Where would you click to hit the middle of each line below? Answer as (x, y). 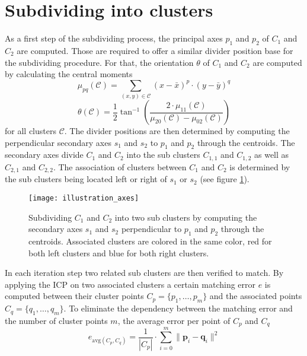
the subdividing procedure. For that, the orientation (99, 62)
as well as (272, 155)
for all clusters (31, 131)
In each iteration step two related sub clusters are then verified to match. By (144, 273)
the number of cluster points (56, 320)
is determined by (260, 166)
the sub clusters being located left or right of (86, 179)
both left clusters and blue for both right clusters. (119, 252)
